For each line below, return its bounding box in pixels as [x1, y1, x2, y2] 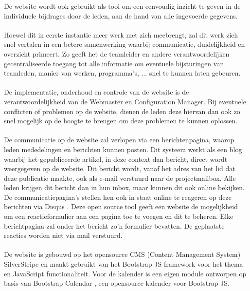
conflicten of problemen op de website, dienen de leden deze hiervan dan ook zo [4, 106, 240, 116]
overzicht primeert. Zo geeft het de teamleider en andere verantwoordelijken [4, 48, 230, 58]
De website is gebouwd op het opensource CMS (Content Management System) [4, 249, 241, 259]
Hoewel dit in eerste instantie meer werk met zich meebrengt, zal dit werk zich [4, 29, 238, 39]
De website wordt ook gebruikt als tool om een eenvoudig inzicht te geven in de [4, 1, 241, 11]
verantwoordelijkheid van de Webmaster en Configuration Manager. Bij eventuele [4, 96, 246, 106]
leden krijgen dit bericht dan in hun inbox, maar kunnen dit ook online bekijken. [4, 182, 245, 193]
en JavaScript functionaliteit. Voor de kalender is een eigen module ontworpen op [4, 268, 247, 278]
